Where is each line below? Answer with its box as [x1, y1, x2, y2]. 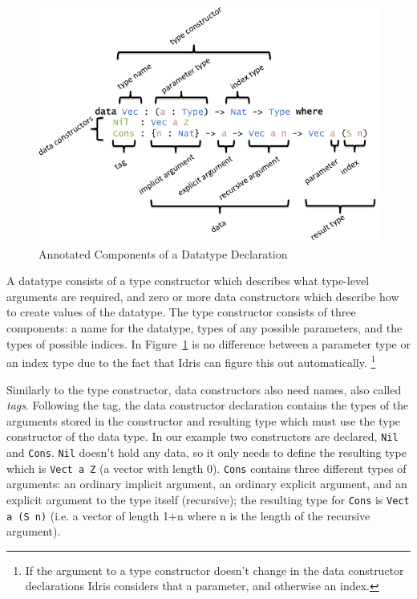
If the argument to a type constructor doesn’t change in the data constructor [25, 561, 404, 578]
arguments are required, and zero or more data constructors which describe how [6, 287, 399, 304]
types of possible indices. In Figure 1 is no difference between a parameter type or [6, 335, 411, 352]
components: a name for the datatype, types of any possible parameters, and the [6, 320, 403, 336]
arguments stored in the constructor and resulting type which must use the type [6, 412, 401, 429]
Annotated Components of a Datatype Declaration [38, 245, 288, 262]
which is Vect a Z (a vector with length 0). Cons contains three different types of [6, 459, 407, 476]
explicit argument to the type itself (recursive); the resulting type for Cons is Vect [6, 491, 410, 507]
